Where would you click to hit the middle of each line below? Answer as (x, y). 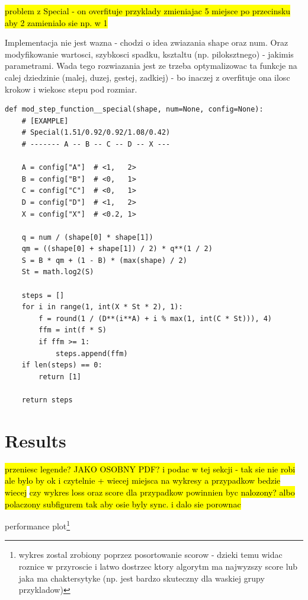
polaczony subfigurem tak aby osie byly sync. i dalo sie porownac (123, 504)
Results (36, 440)
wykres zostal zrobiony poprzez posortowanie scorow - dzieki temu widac (150, 555)
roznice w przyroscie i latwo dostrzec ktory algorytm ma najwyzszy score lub (158, 566)
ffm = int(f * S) (73, 330)
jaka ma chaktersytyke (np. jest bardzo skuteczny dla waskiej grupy (142, 578)
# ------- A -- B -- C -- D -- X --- (96, 144)
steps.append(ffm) (92, 353)
